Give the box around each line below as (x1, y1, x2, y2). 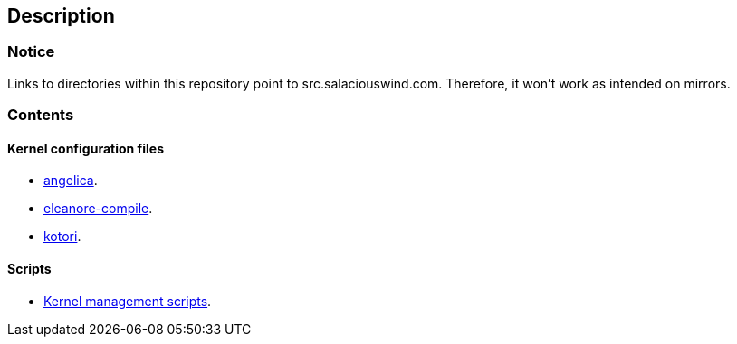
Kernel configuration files (7, 140, 165, 156)
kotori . (43, 228, 81, 245)
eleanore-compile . (43, 200, 153, 217)
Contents (7, 106, 74, 125)
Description (7, 5, 115, 27)
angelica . (43, 172, 98, 189)
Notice (7, 42, 55, 61)
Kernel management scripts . (43, 293, 212, 309)
